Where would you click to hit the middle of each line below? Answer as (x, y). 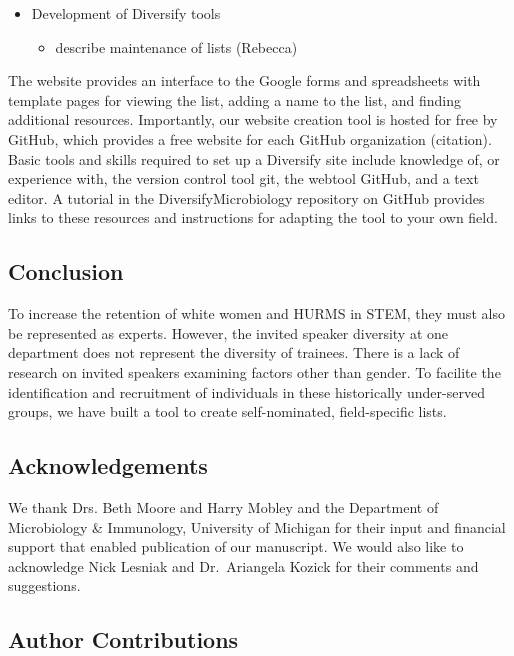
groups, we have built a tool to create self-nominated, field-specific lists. (227, 411)
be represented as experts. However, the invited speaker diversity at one (228, 332)
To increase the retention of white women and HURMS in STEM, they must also (256, 313)
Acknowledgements (108, 465)
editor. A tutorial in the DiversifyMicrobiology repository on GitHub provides (246, 197)
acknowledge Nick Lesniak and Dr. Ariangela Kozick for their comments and (243, 565)
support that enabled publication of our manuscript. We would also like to (236, 546)
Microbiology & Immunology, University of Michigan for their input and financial (257, 526)
